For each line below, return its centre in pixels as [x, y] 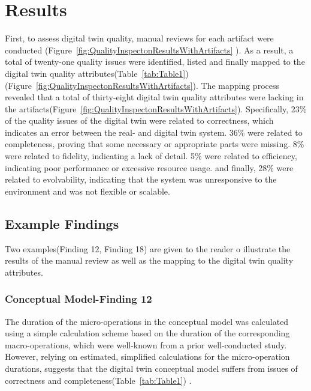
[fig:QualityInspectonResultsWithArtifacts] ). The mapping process [157, 85]
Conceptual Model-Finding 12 [78, 299]
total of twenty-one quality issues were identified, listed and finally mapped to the [155, 62]
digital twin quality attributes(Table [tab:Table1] [95, 73]
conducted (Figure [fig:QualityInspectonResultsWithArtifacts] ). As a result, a [149, 50]
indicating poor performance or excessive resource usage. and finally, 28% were [149, 167]
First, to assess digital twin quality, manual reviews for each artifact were [139, 38]
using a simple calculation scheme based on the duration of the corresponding [147, 333]
